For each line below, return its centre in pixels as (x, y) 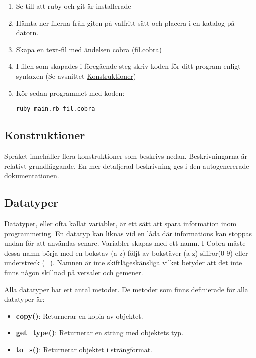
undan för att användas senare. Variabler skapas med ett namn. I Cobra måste (125, 243)
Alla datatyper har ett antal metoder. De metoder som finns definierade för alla (126, 289)
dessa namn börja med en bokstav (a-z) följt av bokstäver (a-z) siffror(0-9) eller (126, 253)
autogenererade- (227, 166)
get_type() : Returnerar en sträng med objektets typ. (100, 333)
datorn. (27, 33)
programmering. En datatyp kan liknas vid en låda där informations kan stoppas (128, 233)
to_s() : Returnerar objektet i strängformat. (84, 349)
